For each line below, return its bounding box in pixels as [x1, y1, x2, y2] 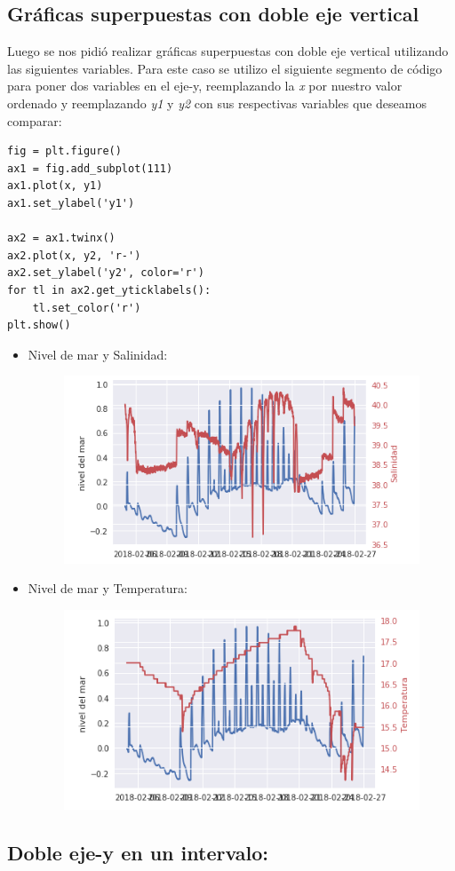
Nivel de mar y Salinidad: [28, 344, 168, 363]
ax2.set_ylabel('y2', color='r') [7, 266, 204, 280]
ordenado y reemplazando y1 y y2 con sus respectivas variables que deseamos [7, 93, 427, 112]
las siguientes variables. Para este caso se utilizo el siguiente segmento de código [7, 59, 443, 77]
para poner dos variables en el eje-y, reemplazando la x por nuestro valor [7, 76, 403, 95]
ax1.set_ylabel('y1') [7, 196, 135, 210]
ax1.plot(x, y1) [7, 179, 103, 193]
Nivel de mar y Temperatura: [28, 579, 188, 598]
